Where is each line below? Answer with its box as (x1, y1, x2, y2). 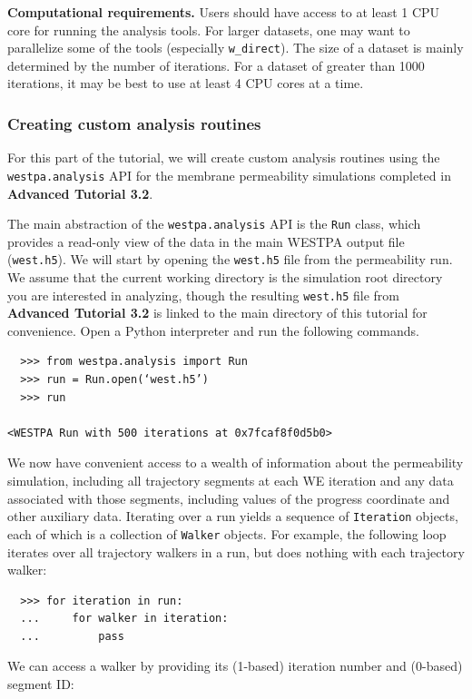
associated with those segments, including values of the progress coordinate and (7, 488, 450, 507)
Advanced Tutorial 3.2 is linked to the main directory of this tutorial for (7, 303, 428, 322)
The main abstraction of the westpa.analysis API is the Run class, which (7, 214, 421, 233)
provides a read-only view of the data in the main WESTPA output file (7, 231, 405, 251)
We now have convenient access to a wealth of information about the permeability (7, 453, 464, 472)
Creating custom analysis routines (7, 112, 261, 134)
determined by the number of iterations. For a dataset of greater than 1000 (7, 55, 425, 74)
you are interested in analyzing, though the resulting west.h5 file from (7, 285, 399, 304)
